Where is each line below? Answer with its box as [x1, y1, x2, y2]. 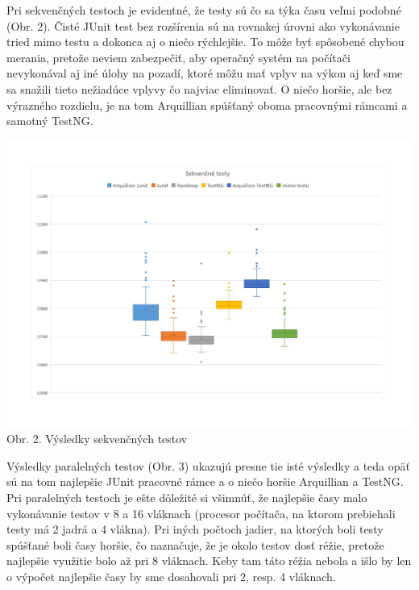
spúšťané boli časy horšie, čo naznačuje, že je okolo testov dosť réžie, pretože [6, 536, 384, 553]
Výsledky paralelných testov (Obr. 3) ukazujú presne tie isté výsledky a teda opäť [6, 457, 411, 474]
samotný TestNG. [6, 112, 93, 129]
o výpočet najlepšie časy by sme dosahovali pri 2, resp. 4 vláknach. [6, 567, 336, 584]
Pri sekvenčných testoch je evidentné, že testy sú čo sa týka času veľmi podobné [6, 2, 401, 18]
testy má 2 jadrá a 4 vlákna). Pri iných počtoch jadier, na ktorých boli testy [6, 521, 384, 538]
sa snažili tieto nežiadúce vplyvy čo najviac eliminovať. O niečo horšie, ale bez [6, 80, 392, 97]
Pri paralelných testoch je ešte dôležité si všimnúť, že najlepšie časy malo [6, 488, 367, 505]
